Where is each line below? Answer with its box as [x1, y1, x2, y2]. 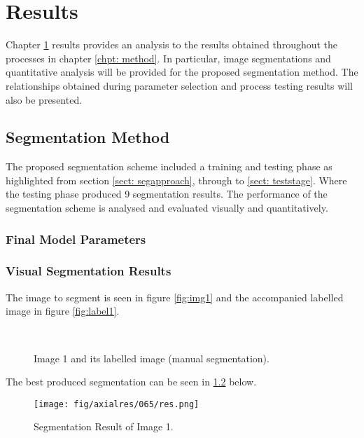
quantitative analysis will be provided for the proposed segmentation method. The [6, 64, 358, 79]
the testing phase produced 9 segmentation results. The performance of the [6, 186, 328, 201]
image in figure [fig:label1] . [6, 303, 120, 318]
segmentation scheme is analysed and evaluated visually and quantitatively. [6, 200, 328, 215]
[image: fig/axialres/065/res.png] [34, 399, 199, 409]
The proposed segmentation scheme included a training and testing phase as [6, 159, 332, 174]
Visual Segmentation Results [6, 262, 171, 280]
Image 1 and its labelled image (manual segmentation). [34, 350, 269, 365]
